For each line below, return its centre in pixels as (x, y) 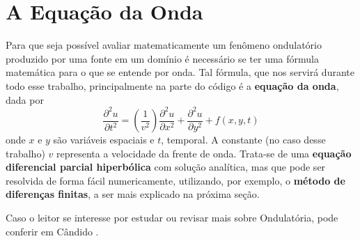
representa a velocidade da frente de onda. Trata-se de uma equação (204, 153)
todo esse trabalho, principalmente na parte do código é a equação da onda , (172, 85)
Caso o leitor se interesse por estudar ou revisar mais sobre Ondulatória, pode (172, 218)
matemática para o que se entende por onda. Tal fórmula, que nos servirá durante (180, 72)
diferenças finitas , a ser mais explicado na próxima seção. (133, 194)
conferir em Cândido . (52, 231)
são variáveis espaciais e (104, 140)
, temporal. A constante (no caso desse (243, 140)
